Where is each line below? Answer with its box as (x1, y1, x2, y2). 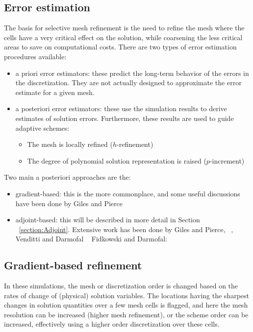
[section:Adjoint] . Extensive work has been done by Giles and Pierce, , (19, 224, 233, 234)
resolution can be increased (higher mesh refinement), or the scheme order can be (4, 309, 249, 319)
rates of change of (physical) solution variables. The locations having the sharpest (4, 290, 249, 300)
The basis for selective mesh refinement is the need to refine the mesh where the (4, 23, 245, 33)
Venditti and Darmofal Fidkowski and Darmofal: (15, 234, 167, 244)
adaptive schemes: (15, 122, 70, 133)
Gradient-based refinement (4, 258, 142, 273)
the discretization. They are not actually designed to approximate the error (15, 77, 242, 88)
